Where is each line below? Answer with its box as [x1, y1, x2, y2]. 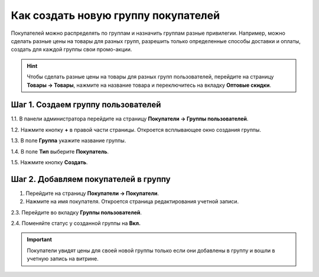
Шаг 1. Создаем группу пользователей [11, 100, 161, 110]
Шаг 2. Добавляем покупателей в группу [11, 174, 171, 184]
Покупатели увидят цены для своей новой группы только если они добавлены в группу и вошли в [27, 247, 275, 254]
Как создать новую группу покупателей [11, 9, 220, 22]
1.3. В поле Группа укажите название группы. [11, 137, 126, 144]
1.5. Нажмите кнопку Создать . [11, 158, 88, 165]
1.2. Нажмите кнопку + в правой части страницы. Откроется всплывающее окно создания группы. [11, 126, 261, 133]
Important [27, 236, 53, 243]
